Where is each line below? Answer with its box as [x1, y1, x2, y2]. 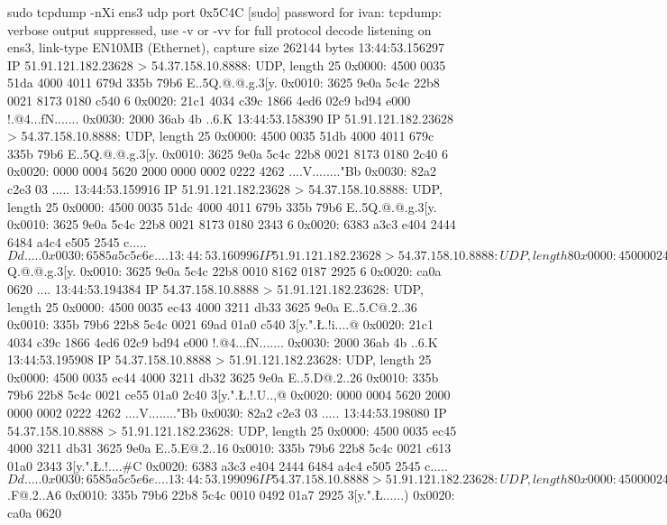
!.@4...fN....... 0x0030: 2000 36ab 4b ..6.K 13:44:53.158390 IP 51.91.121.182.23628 [7, 108, 453, 127]
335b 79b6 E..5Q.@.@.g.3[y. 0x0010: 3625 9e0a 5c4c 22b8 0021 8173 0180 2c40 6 [7, 143, 449, 162]
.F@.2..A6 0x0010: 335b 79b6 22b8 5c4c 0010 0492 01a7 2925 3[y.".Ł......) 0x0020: [7, 485, 455, 504]
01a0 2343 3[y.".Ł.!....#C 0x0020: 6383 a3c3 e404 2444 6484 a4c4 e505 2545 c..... [7, 456, 448, 474]
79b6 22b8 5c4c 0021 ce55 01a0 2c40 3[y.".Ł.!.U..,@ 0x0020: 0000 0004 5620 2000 [7, 385, 451, 404]
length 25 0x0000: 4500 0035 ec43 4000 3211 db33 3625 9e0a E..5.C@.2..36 [7, 297, 417, 316]
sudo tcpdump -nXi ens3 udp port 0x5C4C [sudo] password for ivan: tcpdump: [7, 3, 443, 21]
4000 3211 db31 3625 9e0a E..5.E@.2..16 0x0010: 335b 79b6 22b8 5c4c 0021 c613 [7, 438, 452, 457]
